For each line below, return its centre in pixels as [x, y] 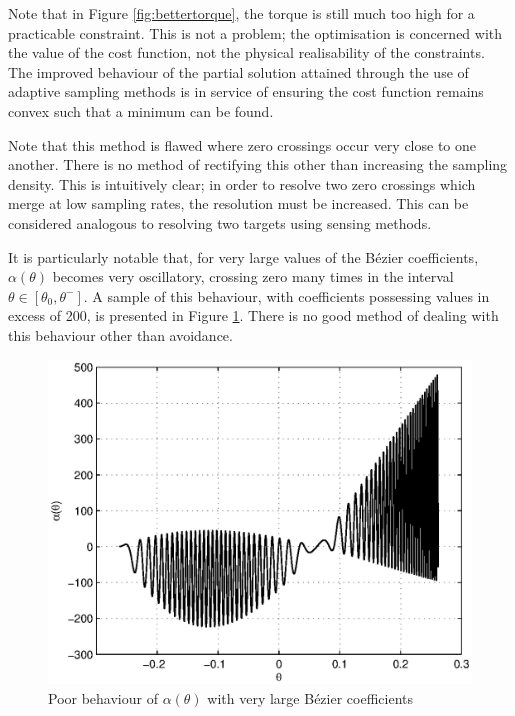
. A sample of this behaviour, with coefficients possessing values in [286, 295]
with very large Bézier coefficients [310, 697]
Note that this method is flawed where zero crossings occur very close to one [242, 144]
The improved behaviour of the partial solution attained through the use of [238, 71]
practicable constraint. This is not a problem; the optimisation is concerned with [255, 32]
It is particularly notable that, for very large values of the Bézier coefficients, [243, 256]
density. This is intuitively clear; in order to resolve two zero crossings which [242, 183]
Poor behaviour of [103, 697]
